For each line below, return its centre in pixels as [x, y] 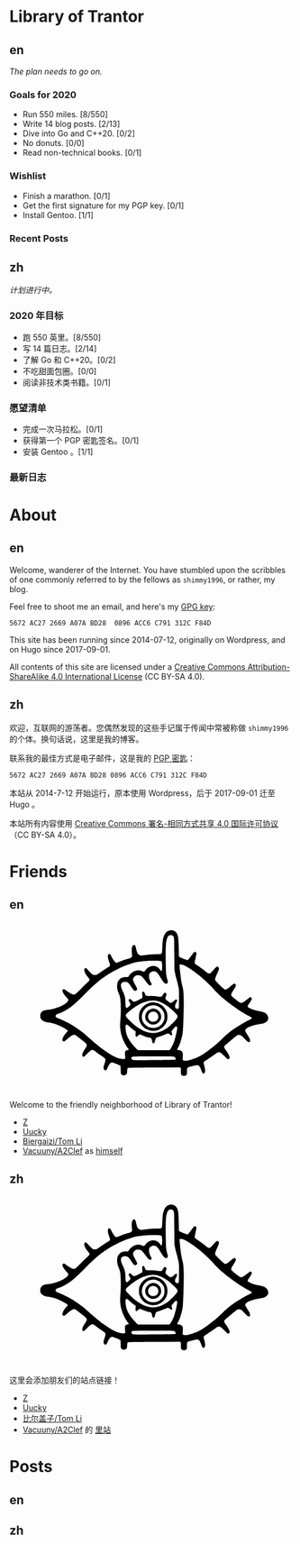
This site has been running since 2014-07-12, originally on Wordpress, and [147, 640]
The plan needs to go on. [56, 71]
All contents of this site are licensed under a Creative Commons [127, 667]
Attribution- [269, 667]
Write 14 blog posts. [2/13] [71, 124]
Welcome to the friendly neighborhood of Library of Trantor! [121, 1105]
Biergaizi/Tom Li [52, 1141]
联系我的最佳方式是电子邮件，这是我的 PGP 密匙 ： [103, 758]
